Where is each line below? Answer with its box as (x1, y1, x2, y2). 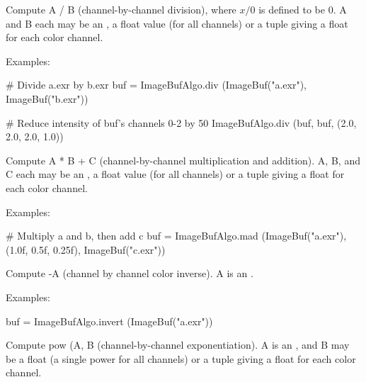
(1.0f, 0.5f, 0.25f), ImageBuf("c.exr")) (6, 242, 166, 257)
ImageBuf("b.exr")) (6, 91, 88, 106)
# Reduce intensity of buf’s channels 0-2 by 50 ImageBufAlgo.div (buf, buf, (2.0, (6, 115, 357, 130)
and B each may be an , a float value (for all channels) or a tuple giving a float (6, 16, 348, 30)
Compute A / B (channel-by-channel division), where (6, 2, 236, 16)
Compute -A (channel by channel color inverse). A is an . (6, 266, 253, 281)
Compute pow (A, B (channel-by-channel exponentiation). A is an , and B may (6, 337, 350, 352)
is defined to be (258, 2, 325, 16)
